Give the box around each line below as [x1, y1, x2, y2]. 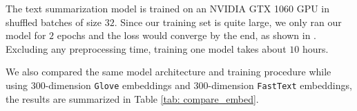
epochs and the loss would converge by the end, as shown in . [57, 28, 316, 42]
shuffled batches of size [6, 14, 102, 29]
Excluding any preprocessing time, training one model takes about [6, 41, 287, 56]
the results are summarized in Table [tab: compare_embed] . [6, 91, 259, 106]
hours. [302, 41, 329, 56]
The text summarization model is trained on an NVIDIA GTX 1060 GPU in [6, 1, 330, 15]
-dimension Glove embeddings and [45, 77, 191, 92]
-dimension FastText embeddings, [208, 77, 352, 92]
